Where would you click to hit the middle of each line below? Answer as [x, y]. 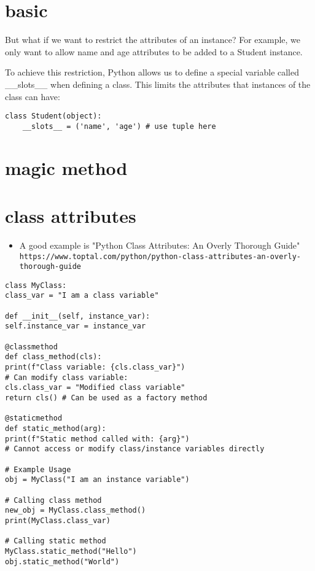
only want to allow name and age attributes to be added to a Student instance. [154, 51]
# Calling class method [53, 500]
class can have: [33, 96]
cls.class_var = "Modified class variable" [95, 388]
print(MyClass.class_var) [58, 520]
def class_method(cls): [53, 357]
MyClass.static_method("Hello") [71, 551]
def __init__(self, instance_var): [78, 316]
